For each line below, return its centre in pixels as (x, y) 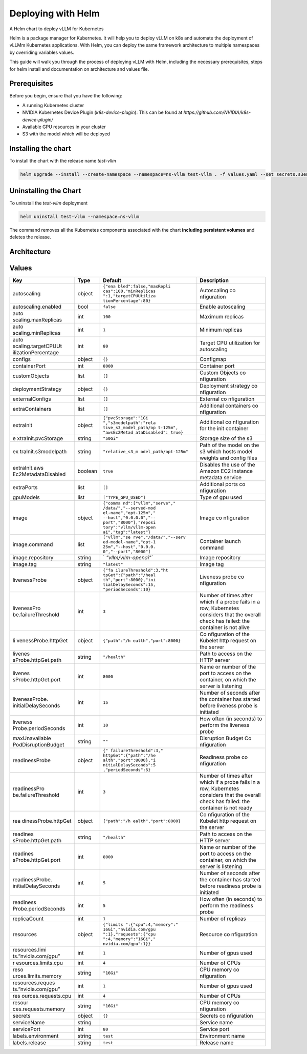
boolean (87, 471)
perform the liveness (225, 725)
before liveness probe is (229, 706)
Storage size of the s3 (226, 438)
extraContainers (32, 409)
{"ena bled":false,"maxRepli (137, 286)
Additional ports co (223, 484)
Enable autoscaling (223, 307)
